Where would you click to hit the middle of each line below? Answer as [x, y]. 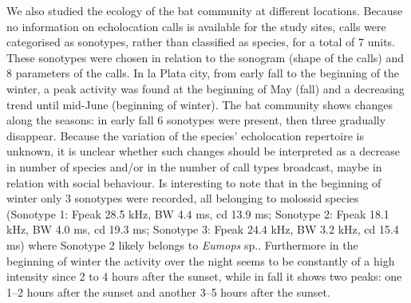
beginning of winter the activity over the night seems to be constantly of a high [201, 260]
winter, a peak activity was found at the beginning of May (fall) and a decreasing [205, 88]
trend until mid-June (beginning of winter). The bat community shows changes [200, 104]
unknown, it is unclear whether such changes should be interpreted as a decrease [203, 151]
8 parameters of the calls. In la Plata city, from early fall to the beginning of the [203, 73]
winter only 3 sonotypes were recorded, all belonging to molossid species [183, 198]
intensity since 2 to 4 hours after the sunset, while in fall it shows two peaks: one [204, 276]
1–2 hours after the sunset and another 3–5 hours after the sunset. [168, 291]
